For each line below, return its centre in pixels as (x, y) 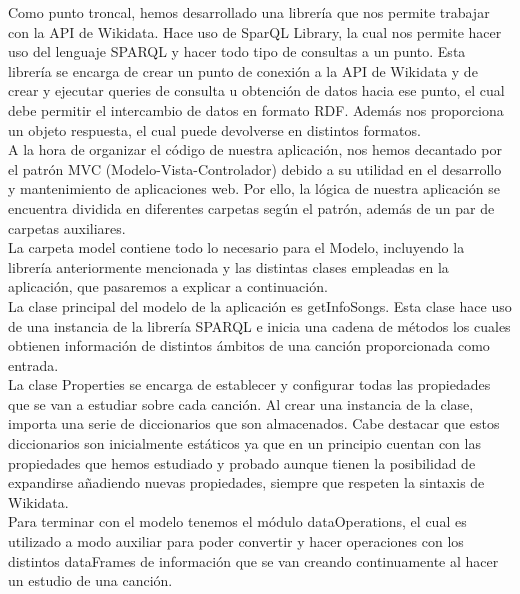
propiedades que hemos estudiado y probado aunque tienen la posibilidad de (242, 462)
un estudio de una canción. (90, 580)
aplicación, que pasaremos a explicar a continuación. (168, 286)
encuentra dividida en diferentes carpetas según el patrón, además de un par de (251, 207)
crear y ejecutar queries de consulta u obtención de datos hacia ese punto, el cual (256, 90)
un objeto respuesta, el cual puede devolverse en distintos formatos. (214, 129)
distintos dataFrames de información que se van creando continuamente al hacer (253, 560)
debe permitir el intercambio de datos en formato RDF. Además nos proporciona (256, 109)
